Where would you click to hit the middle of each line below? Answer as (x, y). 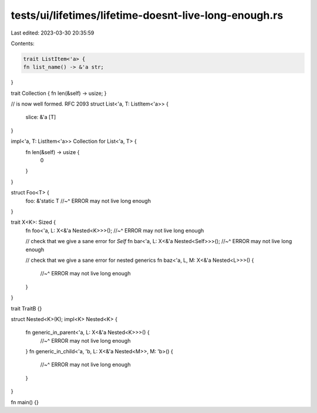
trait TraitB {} (26, 308)
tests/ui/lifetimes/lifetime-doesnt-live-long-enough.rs (147, 15)
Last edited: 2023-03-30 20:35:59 (53, 33)
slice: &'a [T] (41, 117)
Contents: (23, 43)
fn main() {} (25, 402)
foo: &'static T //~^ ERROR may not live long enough (88, 201)
